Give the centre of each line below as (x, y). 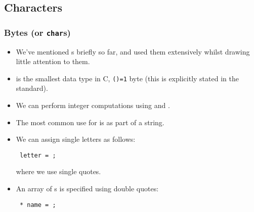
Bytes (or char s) (37, 32)
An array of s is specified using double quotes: (87, 189)
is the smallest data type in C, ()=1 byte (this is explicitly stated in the (127, 78)
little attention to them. (53, 61)
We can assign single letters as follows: (76, 139)
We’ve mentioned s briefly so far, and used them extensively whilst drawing (133, 51)
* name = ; (38, 205)
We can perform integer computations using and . (93, 105)
